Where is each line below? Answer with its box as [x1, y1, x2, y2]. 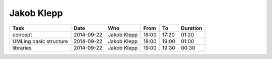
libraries [12, 44, 32, 51]
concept [12, 31, 32, 38]
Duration [180, 24, 202, 31]
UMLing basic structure [12, 37, 68, 44]
